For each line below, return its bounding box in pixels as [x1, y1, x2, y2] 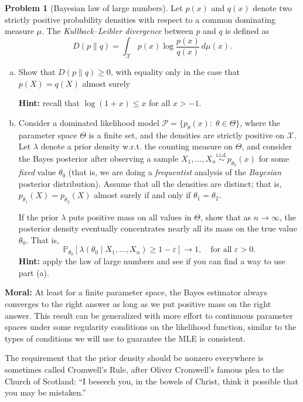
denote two [253, 2, 292, 13]
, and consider [241, 140, 292, 152]
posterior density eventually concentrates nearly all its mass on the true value [18, 222, 297, 234]
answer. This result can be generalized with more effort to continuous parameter [5, 309, 293, 321]
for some [258, 152, 290, 165]
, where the [240, 116, 280, 128]
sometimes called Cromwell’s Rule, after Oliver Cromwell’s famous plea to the [5, 363, 284, 376]
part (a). [18, 266, 49, 278]
